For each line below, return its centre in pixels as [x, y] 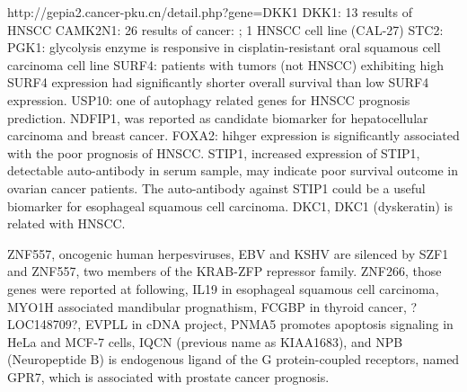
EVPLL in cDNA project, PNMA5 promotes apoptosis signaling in [269, 324]
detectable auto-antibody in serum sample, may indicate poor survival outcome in [233, 170]
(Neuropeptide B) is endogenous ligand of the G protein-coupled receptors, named [233, 359]
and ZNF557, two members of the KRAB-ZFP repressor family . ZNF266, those [225, 271]
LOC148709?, [44, 324]
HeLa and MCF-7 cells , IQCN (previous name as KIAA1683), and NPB [205, 341]
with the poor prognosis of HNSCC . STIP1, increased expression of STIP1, [214, 152]
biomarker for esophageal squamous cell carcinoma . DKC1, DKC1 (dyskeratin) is [230, 205]
